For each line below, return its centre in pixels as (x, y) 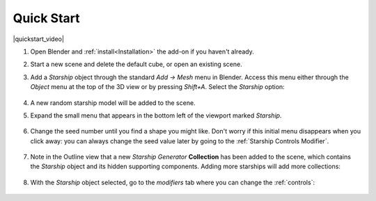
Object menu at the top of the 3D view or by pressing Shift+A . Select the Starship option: (157, 87)
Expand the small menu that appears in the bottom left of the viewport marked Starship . (156, 115)
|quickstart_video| (38, 39)
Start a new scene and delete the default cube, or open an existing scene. (136, 64)
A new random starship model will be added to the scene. (113, 103)
